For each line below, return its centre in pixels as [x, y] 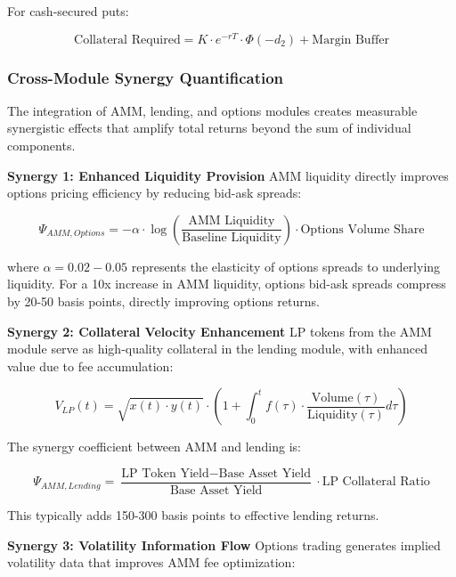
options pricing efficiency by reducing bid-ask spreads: [155, 193]
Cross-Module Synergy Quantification [146, 77]
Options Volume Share [362, 229]
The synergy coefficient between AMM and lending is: [154, 447]
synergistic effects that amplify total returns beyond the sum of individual [209, 128]
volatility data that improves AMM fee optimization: [151, 562]
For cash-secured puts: [68, 11]
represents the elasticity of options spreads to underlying [286, 266]
